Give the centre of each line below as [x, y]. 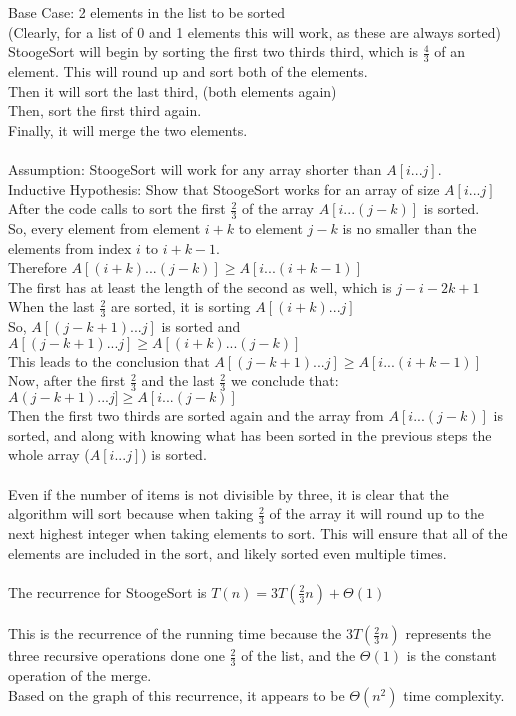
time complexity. [454, 694]
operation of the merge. [80, 675]
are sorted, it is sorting [181, 306]
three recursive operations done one [116, 655]
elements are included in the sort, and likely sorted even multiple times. [227, 552]
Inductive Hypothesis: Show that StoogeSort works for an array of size [224, 188]
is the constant [451, 655]
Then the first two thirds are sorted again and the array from [196, 415]
